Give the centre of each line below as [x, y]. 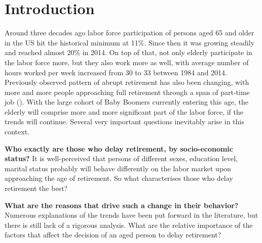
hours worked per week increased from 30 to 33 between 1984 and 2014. [116, 72]
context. [17, 132]
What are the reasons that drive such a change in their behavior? [122, 205]
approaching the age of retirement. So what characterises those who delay [119, 178]
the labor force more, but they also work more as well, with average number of [127, 62]
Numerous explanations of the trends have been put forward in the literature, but [132, 215]
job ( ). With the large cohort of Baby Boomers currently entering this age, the [127, 102]
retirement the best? [36, 188]
